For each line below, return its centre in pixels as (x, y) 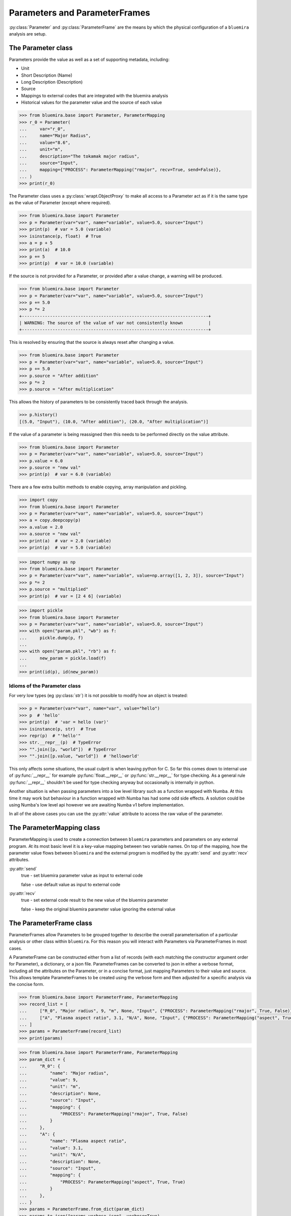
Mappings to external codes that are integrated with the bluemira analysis (95, 95)
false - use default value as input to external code (71, 884)
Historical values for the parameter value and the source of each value (91, 103)
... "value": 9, (49, 1080)
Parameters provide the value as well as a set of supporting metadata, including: (89, 59)
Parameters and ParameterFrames (80, 13)
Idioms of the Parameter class (45, 686)
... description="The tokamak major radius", (79, 156)
